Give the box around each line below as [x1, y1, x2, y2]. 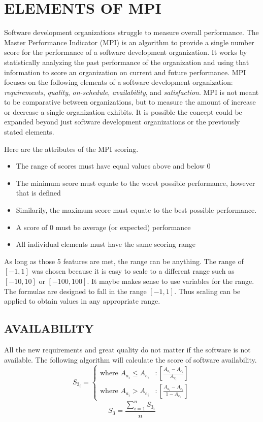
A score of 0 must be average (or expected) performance [16, 221, 191, 232]
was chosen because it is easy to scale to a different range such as [31, 266, 235, 276]
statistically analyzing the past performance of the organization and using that [4, 56, 249, 67]
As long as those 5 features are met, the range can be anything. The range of [4, 255, 244, 266]
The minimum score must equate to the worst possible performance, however [16, 177, 255, 188]
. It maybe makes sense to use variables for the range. [87, 276, 254, 286]
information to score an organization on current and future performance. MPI [4, 67, 246, 77]
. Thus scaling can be [174, 285, 241, 296]
